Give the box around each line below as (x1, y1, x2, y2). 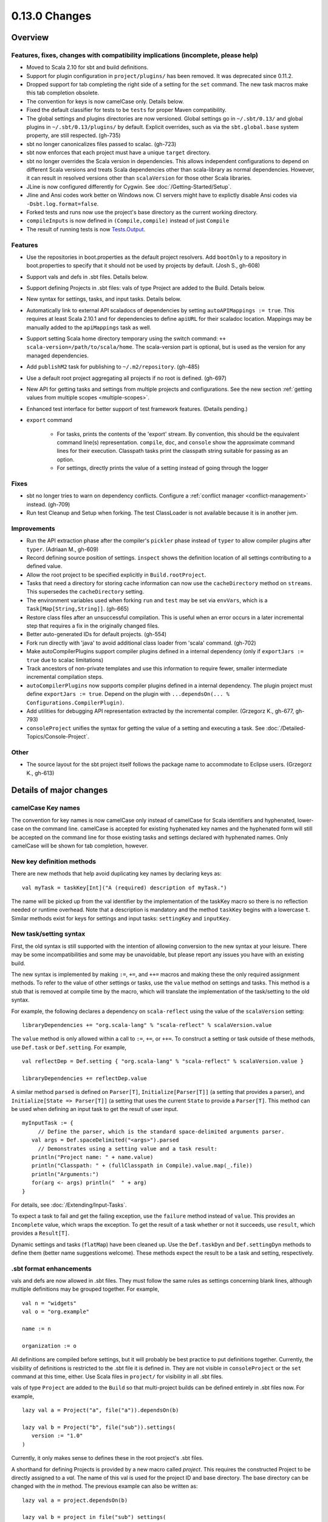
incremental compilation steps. (26, 673, 103, 681)
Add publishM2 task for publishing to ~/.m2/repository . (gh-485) (26, 363, 200, 371)
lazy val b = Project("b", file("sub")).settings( (22, 1423, 176, 1431)
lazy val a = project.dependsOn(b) (22, 1496, 128, 1504)
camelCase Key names (11, 804, 80, 812)
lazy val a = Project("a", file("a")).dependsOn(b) (22, 1407, 179, 1414)
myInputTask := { (22, 1120, 73, 1126)
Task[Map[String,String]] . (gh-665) (26, 605, 129, 612)
